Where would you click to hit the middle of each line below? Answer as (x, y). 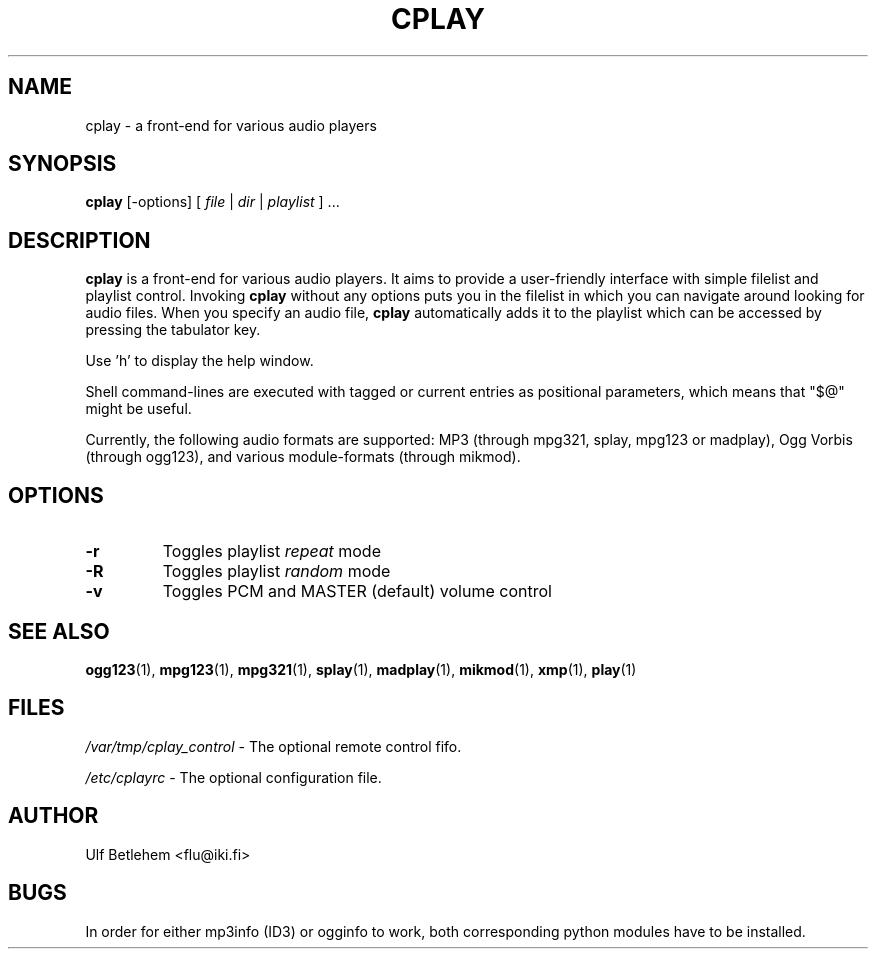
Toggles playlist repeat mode (271, 551)
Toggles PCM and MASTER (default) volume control (357, 591)
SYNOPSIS (62, 164)
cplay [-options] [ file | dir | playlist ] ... (212, 202)
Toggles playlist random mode (276, 571)
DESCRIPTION (79, 240)
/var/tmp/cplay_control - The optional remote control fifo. (273, 746)
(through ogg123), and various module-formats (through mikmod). (303, 457)
